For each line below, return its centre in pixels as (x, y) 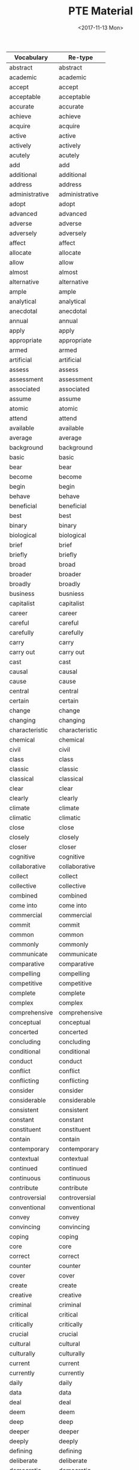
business (22, 594)
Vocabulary (31, 57)
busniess (72, 594)
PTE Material (101, 11)
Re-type (81, 57)
